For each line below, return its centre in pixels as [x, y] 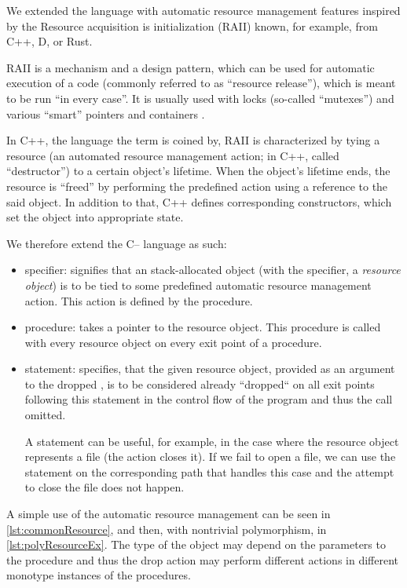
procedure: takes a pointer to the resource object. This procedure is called [203, 327]
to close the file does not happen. [104, 487]
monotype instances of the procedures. [99, 575]
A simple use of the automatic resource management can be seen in [169, 514]
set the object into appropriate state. [95, 217]
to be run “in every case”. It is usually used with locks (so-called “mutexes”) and [200, 98]
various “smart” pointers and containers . [106, 113]
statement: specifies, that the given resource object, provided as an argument [210, 369]
